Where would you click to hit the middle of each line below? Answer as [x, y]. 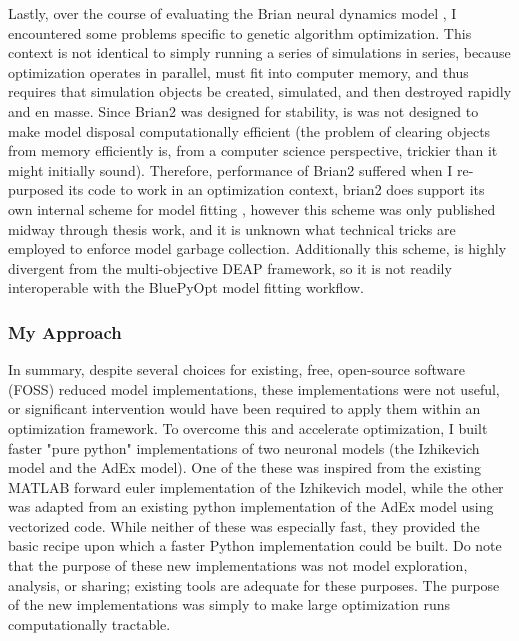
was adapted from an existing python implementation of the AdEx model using [251, 506]
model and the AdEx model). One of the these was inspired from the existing [245, 467]
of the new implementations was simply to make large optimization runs [229, 604]
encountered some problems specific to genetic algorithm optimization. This [240, 32]
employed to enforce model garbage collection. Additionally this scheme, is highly [257, 248]
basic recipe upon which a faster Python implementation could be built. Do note [255, 545]
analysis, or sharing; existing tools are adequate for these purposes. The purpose [254, 584]
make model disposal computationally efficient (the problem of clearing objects [249, 130]
